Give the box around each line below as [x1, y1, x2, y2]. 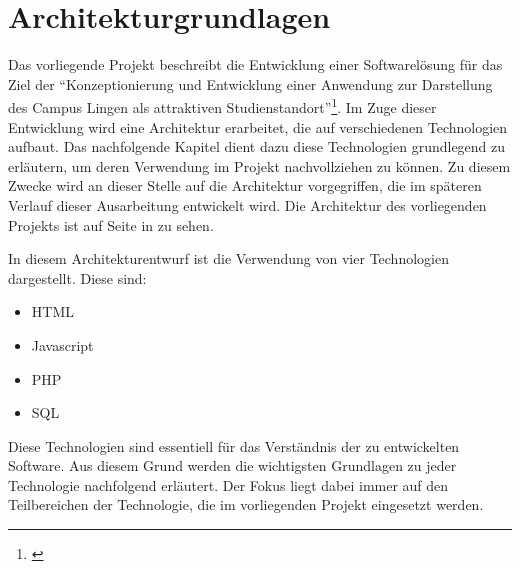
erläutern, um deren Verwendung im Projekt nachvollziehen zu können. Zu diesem [8, 155, 511, 176]
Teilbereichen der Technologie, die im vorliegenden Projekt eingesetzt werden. [8, 494, 484, 515]
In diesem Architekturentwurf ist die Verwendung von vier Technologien [8, 248, 449, 269]
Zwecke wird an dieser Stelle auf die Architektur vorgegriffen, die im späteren [8, 175, 482, 196]
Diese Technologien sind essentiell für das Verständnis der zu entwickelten [8, 435, 460, 456]
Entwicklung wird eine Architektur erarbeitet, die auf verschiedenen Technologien [8, 116, 508, 137]
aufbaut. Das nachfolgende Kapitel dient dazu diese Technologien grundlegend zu [8, 136, 506, 157]
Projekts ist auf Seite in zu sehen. [8, 214, 214, 235]
